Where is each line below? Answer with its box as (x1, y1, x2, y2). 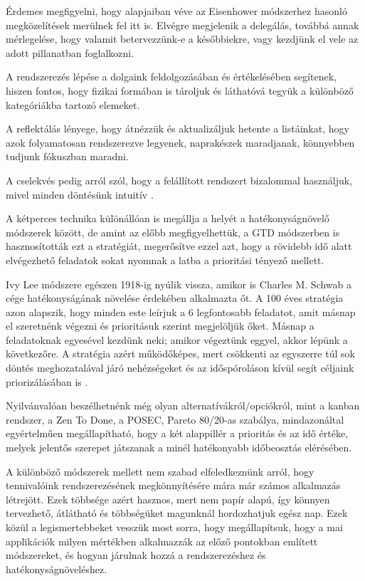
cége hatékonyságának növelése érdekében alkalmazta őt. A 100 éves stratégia (6, 290, 344, 305)
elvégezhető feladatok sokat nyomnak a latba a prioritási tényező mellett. (6, 252, 324, 267)
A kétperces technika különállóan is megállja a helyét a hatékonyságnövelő (6, 211, 329, 226)
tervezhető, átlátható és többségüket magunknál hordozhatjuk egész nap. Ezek (6, 506, 348, 520)
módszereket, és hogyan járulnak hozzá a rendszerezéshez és (6, 548, 266, 562)
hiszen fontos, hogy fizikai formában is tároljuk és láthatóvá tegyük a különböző (6, 83, 354, 98)
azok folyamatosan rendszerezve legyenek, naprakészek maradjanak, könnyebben (6, 135, 355, 150)
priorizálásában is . (6, 374, 88, 389)
